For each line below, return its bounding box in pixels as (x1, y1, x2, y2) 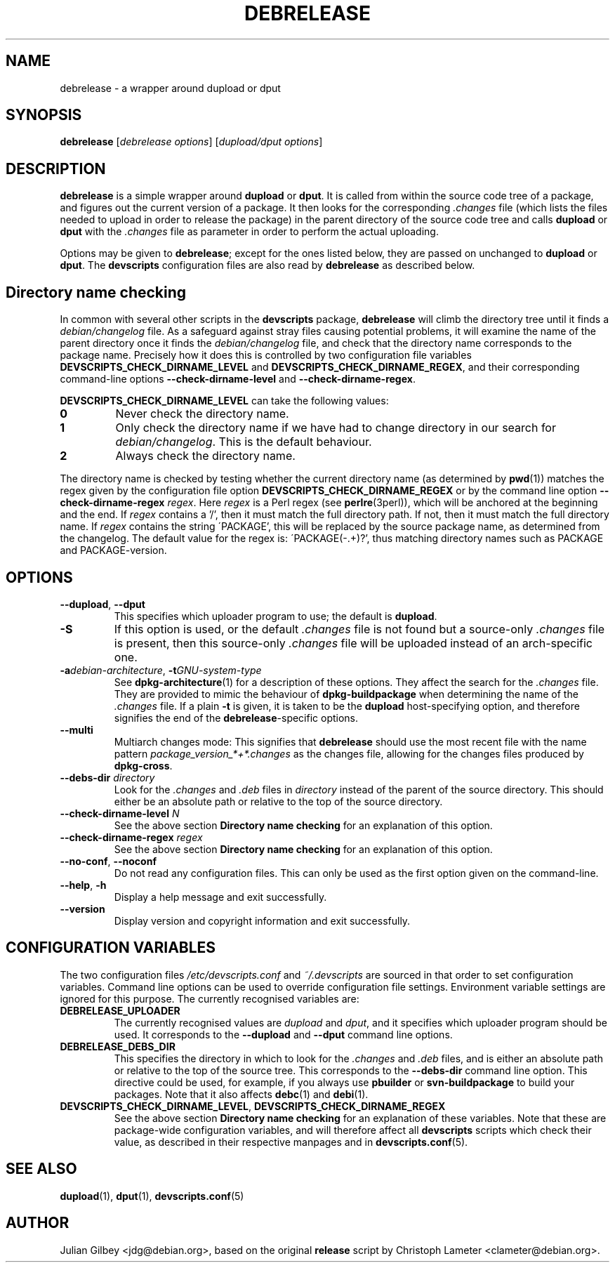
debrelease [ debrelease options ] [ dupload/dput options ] (60, 136, 323, 148)
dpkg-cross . (114, 759, 173, 772)
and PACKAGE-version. (60, 544, 167, 557)
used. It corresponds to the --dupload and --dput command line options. (114, 1028, 453, 1041)
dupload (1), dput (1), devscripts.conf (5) (60, 1189, 244, 1202)
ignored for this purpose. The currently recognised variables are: (60, 992, 359, 1005)
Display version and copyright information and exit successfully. (114, 914, 411, 927)
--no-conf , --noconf (60, 854, 157, 867)
